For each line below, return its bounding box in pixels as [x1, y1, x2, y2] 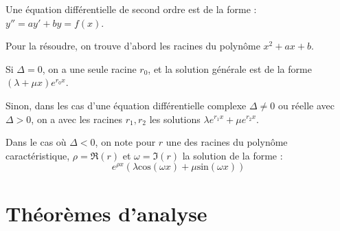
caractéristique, [5, 148, 70, 162]
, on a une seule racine [42, 61, 137, 76]
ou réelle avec [277, 98, 335, 112]
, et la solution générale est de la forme [148, 61, 312, 76]
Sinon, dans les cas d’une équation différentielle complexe [5, 98, 247, 112]
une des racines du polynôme [166, 135, 288, 149]
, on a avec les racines [31, 111, 123, 126]
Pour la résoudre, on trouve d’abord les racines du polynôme [5, 38, 260, 53]
